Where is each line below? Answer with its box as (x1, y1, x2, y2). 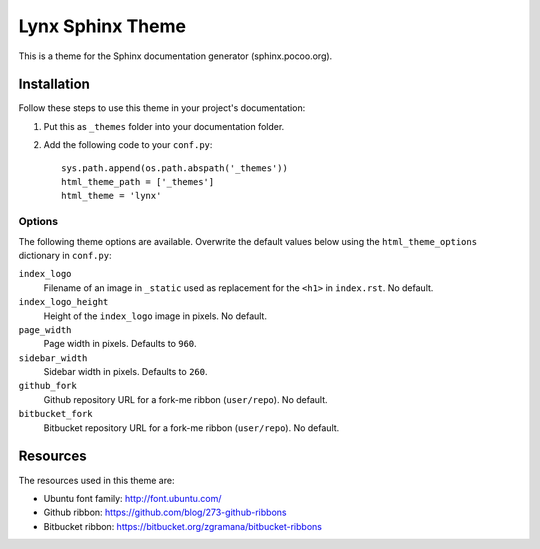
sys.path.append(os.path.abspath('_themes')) (61, 162, 289, 174)
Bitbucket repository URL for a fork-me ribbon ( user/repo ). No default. (43, 421, 340, 434)
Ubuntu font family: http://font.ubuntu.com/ (43, 492, 222, 504)
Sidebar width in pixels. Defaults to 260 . (43, 366, 208, 378)
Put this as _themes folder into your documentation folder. (43, 120, 285, 132)
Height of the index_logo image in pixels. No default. (43, 310, 267, 322)
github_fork (18, 380, 77, 392)
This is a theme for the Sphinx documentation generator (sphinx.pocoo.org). (18, 50, 333, 62)
